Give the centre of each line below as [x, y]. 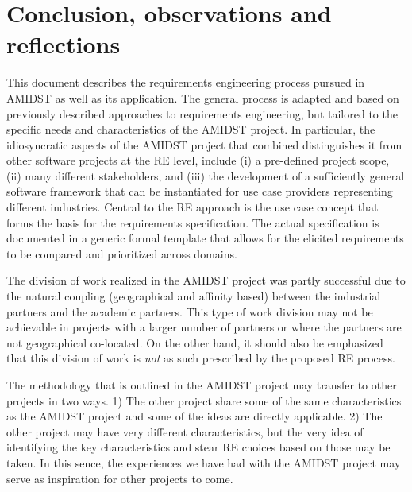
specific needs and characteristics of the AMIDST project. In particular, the [191, 129]
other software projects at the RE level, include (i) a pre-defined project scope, [198, 160]
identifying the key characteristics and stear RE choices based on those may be [198, 447]
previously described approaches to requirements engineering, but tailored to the [202, 113]
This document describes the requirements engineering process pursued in [186, 82]
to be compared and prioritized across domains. [122, 253]
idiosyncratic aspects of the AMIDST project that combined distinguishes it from [204, 144]
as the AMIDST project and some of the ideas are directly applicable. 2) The [194, 416]
